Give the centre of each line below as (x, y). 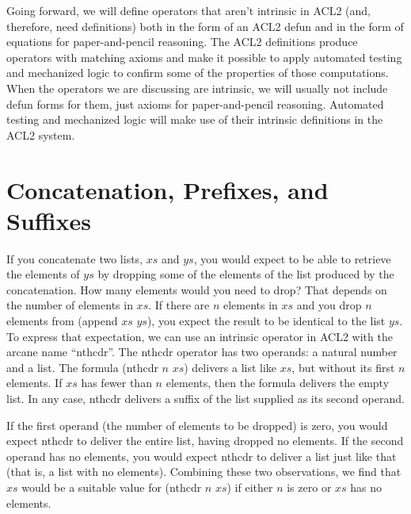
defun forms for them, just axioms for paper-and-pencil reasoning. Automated (195, 104)
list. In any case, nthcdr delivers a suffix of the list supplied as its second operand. (205, 398)
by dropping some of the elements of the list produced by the (246, 274)
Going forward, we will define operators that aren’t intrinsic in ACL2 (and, (188, 10)
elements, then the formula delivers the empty (278, 383)
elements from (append (62, 321)
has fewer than (116, 383)
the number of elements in (70, 305)
